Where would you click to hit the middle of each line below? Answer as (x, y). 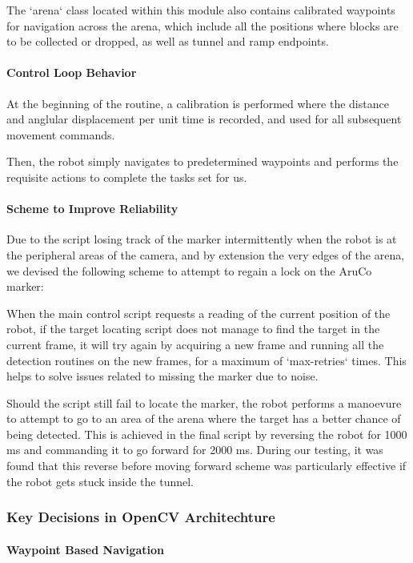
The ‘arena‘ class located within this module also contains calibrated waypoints (201, 10)
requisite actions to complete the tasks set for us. (127, 177)
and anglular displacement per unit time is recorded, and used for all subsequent (204, 119)
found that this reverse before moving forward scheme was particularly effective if (206, 466)
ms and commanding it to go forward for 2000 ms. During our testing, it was (195, 450)
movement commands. (61, 134)
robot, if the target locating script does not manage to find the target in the (193, 329)
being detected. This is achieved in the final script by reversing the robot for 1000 (207, 434)
